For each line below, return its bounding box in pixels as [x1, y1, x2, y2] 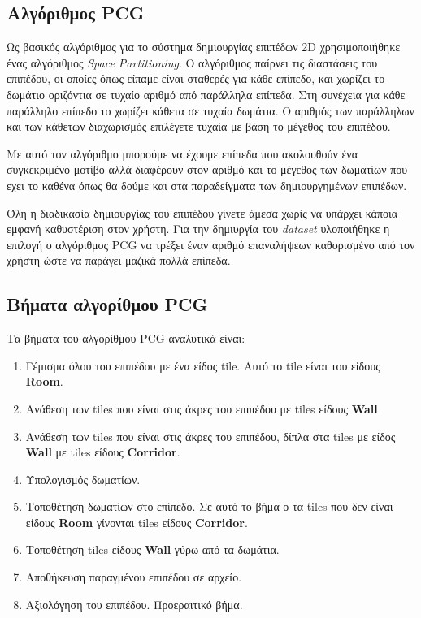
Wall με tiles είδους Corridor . [25, 443, 180, 460]
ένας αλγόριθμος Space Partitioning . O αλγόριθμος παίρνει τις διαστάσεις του [7, 54, 378, 71]
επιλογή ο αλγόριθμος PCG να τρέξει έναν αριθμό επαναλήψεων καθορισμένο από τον [7, 236, 415, 253]
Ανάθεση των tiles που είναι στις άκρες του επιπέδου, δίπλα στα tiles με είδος [25, 427, 396, 444]
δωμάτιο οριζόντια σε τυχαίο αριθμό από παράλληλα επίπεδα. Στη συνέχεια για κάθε [7, 85, 406, 102]
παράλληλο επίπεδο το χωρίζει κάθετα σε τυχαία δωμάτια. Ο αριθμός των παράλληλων [7, 102, 414, 119]
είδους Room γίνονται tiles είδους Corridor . [25, 513, 248, 530]
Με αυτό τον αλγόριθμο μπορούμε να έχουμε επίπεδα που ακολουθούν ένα [7, 145, 358, 162]
